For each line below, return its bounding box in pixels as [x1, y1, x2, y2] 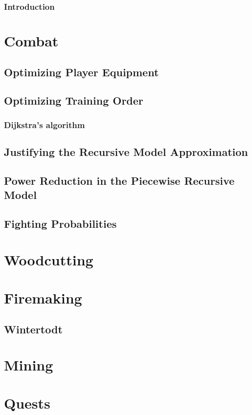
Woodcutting [4, 249, 93, 269]
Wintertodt [4, 321, 63, 336]
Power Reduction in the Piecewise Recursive [4, 173, 235, 188]
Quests [4, 393, 50, 413]
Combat [4, 31, 59, 51]
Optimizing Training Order [4, 93, 143, 108]
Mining [4, 355, 53, 375]
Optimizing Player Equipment [4, 64, 159, 79]
